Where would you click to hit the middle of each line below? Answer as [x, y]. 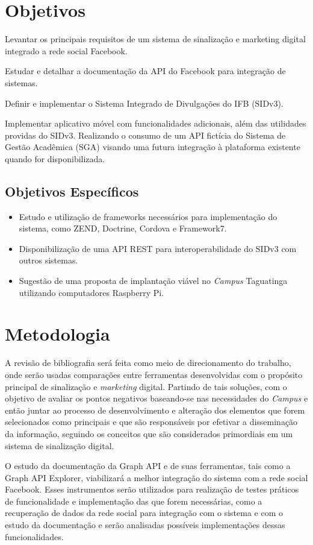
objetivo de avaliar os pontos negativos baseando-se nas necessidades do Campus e [156, 398]
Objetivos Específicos [72, 191]
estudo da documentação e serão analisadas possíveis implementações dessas [145, 525]
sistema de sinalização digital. [60, 445]
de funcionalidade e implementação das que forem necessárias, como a [134, 501]
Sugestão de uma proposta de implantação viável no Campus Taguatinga [153, 281]
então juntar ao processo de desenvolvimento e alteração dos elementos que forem [155, 410]
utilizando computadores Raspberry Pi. [91, 292]
